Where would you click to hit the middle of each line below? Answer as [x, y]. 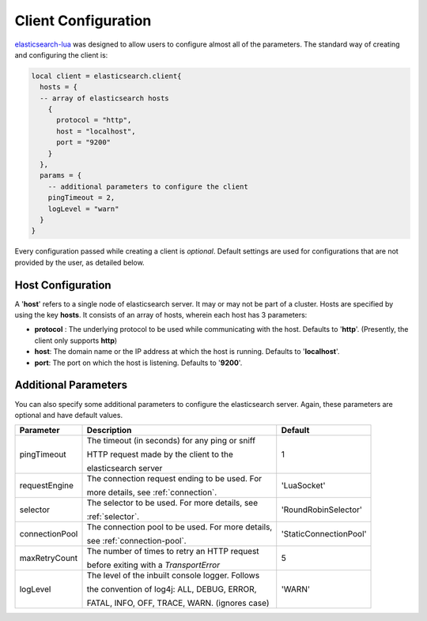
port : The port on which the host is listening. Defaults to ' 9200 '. [138, 363]
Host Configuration [63, 285]
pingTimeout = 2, [81, 198]
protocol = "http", [94, 120]
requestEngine [47, 486]
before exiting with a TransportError [153, 565]
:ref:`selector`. [113, 517]
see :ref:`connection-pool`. [136, 541]
